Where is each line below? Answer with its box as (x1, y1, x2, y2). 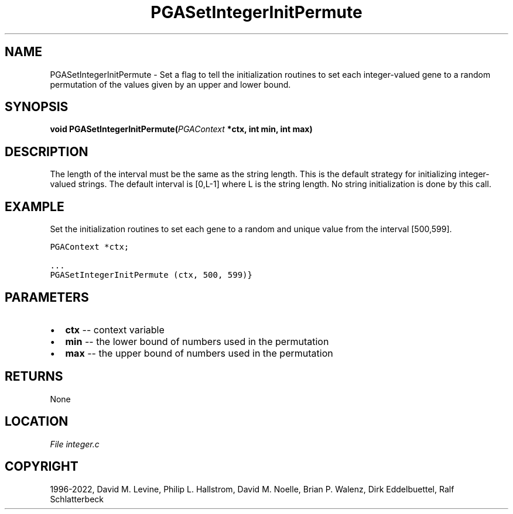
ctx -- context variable (65, 323, 165, 336)
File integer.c (50, 439, 100, 449)
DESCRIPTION (5, 144, 88, 159)
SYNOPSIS (5, 99, 69, 115)
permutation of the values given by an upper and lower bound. (50, 79, 291, 89)
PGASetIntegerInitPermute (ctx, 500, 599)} (50, 270, 252, 280)
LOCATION (5, 414, 69, 429)
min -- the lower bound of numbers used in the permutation (65, 335, 329, 347)
